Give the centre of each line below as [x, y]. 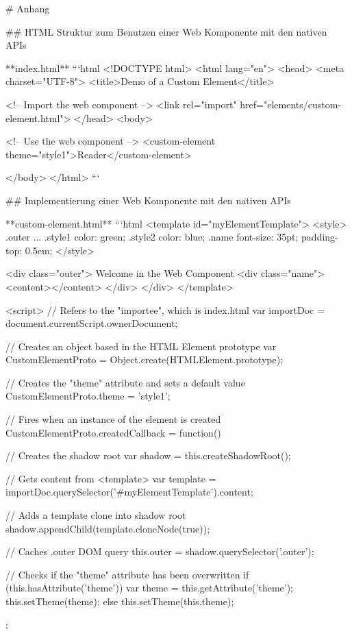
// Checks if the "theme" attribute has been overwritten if [127, 574]
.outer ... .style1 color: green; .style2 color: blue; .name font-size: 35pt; [152, 237]
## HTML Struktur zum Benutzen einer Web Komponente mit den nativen [166, 31]
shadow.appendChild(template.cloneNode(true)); [108, 528]
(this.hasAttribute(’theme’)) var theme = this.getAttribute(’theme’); [149, 588]
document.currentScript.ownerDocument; [92, 323]
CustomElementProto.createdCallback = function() [113, 432]
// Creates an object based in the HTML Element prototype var [141, 346]
